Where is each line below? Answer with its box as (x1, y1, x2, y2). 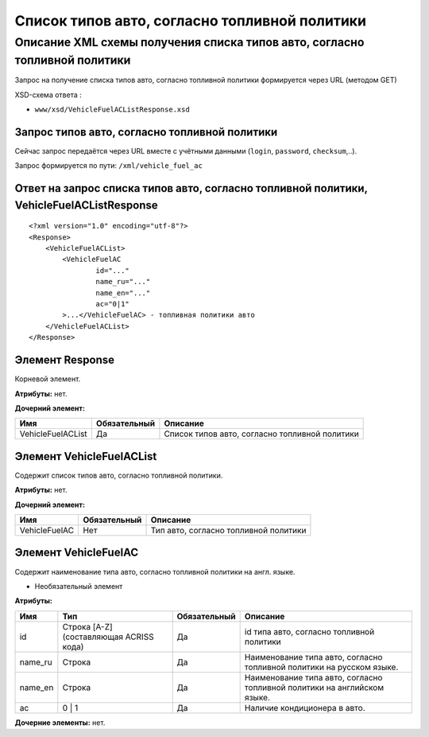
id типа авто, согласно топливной (244, 626, 375, 637)
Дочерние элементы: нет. (14, 717, 106, 727)
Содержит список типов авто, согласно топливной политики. (14, 470, 223, 480)
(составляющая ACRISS (62, 631, 154, 642)
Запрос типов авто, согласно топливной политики (14, 125, 278, 138)
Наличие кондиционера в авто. (244, 702, 365, 713)
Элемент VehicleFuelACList (14, 450, 157, 463)
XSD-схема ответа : (14, 90, 83, 99)
